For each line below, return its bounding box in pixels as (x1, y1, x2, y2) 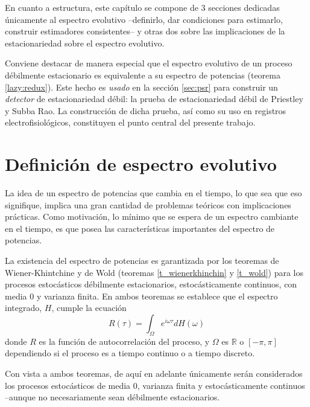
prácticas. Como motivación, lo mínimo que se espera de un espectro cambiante (5, 210, 299, 223)
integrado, (5, 301, 42, 314)
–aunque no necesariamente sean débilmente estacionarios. (5, 391, 220, 403)
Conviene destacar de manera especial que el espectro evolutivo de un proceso (5, 57, 293, 69)
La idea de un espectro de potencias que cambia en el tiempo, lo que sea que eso (5, 187, 302, 199)
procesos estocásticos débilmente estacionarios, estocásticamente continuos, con (5, 278, 297, 290)
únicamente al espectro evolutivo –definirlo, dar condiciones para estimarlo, (5, 13, 283, 25)
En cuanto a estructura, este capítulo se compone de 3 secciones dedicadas (5, 1, 280, 13)
